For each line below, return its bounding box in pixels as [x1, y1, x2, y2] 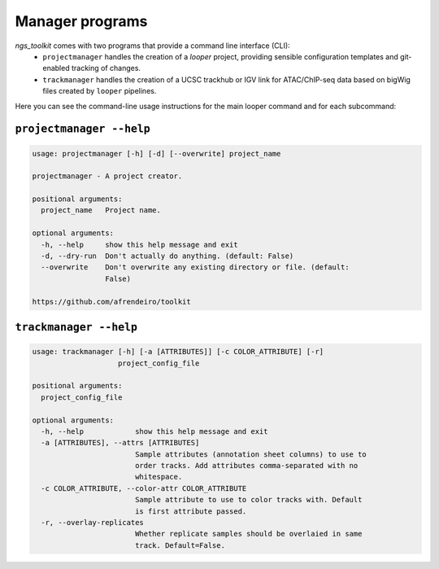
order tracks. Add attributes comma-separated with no [134, 461, 359, 471]
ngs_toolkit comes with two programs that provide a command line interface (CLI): [15, 41, 290, 50]
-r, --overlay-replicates [41, 518, 144, 527]
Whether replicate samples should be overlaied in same [134, 529, 363, 539]
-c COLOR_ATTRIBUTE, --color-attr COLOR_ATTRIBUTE [41, 484, 247, 492]
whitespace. [134, 472, 183, 482]
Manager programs [15, 12, 148, 30]
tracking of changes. [71, 63, 141, 73]
